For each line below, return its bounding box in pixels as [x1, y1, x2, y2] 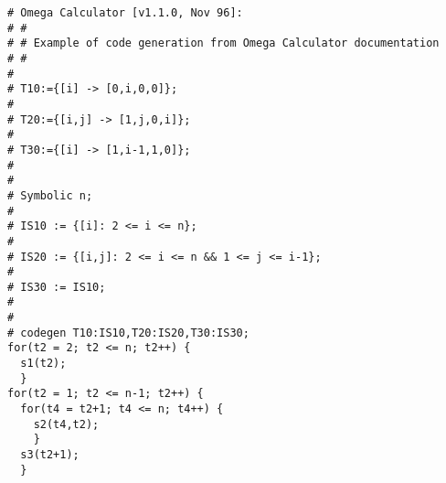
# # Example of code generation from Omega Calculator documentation [7, 37, 440, 50]
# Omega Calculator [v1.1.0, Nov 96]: [7, 6, 243, 19]
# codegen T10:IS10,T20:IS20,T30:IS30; [7, 326, 250, 339]
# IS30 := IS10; [7, 280, 106, 294]
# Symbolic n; [7, 188, 93, 202]
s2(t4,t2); [33, 417, 100, 431]
